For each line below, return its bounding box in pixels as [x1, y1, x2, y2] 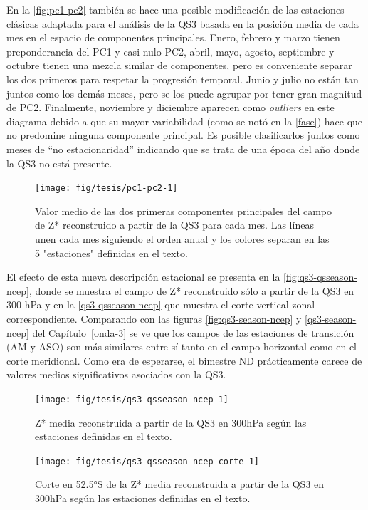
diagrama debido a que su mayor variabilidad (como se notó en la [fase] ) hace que [6, 113, 363, 128]
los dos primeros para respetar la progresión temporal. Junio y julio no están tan [6, 71, 359, 86]
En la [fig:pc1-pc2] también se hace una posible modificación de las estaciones [6, 2, 345, 16]
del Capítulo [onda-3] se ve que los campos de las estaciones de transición [32, 325, 354, 340]
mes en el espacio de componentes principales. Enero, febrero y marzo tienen [6, 30, 340, 45]
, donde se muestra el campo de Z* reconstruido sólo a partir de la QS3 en [28, 283, 354, 298]
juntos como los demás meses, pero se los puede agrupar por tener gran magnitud [6, 85, 362, 100]
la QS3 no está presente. [6, 155, 112, 170]
